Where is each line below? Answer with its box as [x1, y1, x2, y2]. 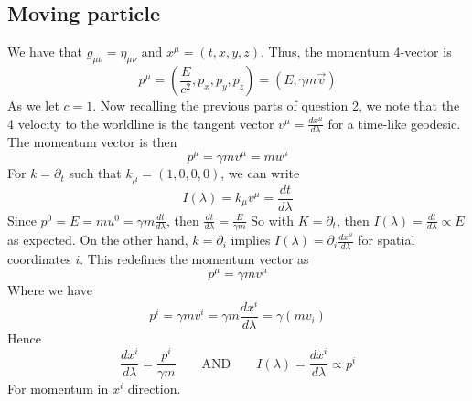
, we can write [220, 164, 300, 183]
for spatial [358, 230, 415, 249]
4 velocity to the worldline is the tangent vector [7, 113, 274, 132]
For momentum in [7, 379, 109, 398]
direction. [127, 379, 181, 398]
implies [231, 230, 271, 249]
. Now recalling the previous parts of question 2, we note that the [92, 96, 460, 114]
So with [251, 210, 294, 229]
